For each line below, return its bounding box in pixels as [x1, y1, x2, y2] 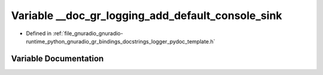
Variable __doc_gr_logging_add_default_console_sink [11, 9, 282, 22]
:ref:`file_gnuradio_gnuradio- [53, 30, 123, 37]
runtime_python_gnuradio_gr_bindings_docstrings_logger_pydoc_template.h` [26, 37, 215, 45]
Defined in [26, 30, 52, 37]
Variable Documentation [11, 54, 104, 64]
